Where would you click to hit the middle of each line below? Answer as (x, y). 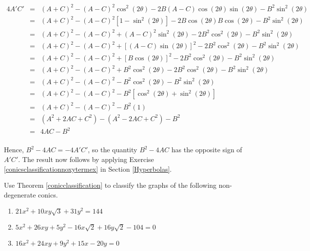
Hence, (14, 150)
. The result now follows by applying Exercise (86, 159)
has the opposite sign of (207, 150)
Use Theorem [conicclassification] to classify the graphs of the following (110, 185)
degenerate (20, 194)
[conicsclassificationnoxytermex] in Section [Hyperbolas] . (88, 169)
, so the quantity (113, 150)
